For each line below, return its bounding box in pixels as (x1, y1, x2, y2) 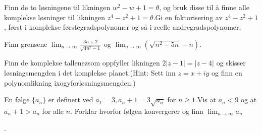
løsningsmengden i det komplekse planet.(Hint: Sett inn (4, 67, 176, 78)
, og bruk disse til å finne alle (159, 2, 249, 12)
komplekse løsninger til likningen (4, 12, 106, 22)
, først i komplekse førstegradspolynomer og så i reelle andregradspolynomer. (4, 22, 241, 32)
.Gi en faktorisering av (153, 12, 223, 22)
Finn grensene (4, 38, 47, 49)
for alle (42, 106, 64, 116)
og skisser (216, 57, 246, 68)
